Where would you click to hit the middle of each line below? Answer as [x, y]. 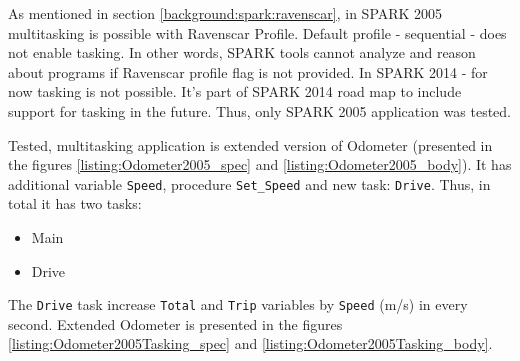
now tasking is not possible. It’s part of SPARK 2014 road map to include [235, 91]
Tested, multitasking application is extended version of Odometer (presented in [250, 144]
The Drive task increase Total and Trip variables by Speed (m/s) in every [238, 304]
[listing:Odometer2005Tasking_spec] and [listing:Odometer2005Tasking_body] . [250, 343]
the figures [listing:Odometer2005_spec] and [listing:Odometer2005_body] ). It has [260, 164]
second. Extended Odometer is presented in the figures [175, 323]
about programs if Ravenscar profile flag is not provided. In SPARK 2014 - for [248, 71]
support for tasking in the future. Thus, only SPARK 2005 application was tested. [260, 110]
